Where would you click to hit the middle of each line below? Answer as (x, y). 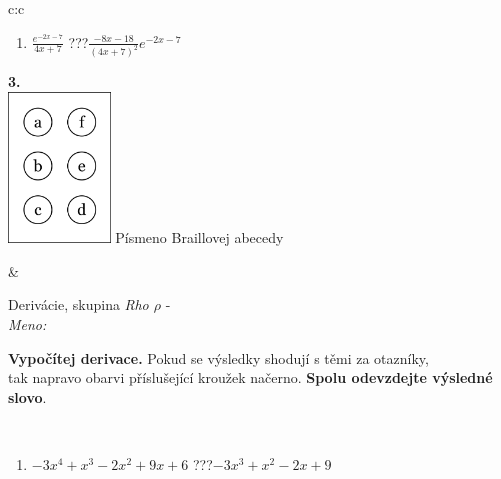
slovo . (27, 396)
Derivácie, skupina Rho (78, 304)
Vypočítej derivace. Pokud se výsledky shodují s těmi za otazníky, (218, 357)
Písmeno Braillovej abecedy (199, 237)
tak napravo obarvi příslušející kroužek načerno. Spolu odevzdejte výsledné (250, 377)
